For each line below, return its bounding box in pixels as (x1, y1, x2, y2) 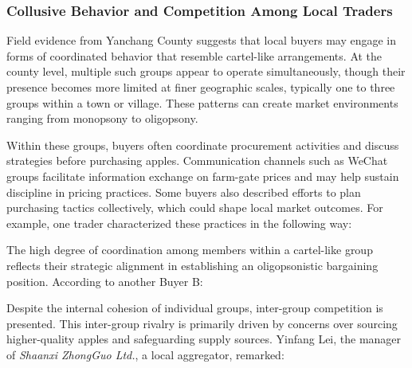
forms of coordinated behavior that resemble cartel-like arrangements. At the (6, 47, 383, 64)
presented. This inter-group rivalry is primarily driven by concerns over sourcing (6, 315, 398, 331)
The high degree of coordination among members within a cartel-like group (6, 241, 373, 258)
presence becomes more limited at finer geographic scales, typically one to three (6, 79, 395, 95)
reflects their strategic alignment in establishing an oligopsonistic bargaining (6, 256, 379, 273)
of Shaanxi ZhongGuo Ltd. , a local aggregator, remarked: (6, 346, 284, 362)
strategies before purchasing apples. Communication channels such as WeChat (6, 152, 388, 169)
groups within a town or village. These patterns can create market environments (6, 94, 398, 111)
